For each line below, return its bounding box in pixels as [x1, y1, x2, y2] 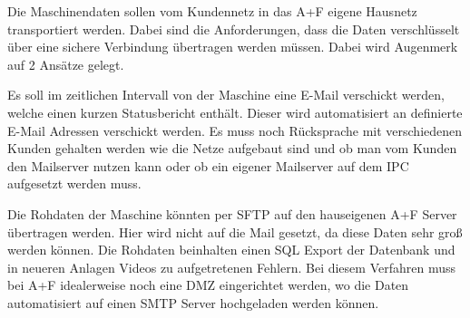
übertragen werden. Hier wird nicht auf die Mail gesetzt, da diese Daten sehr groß [7, 222, 463, 241]
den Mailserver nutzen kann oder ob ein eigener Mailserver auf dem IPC [7, 156, 409, 175]
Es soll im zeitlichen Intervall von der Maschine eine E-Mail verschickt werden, [7, 85, 445, 104]
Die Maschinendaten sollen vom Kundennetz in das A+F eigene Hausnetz [7, 2, 417, 20]
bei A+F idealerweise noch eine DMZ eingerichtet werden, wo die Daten [7, 275, 409, 294]
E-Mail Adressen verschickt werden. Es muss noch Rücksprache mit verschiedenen [7, 120, 463, 140]
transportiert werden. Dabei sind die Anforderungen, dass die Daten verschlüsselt [7, 19, 460, 38]
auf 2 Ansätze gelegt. [7, 54, 124, 73]
